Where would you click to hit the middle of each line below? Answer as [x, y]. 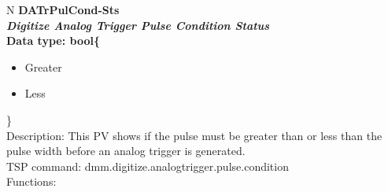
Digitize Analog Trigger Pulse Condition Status [138, 25]
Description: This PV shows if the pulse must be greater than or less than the [194, 135]
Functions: [31, 181]
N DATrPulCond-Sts [63, 9]
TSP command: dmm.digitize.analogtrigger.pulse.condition [148, 166]
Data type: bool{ [53, 41]
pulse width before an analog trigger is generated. [126, 151]
